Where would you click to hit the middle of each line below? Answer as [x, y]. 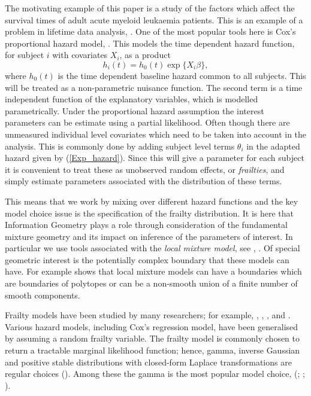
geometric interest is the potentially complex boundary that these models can [147, 259]
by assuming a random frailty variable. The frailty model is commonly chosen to [153, 338]
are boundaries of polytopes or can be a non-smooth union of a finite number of [151, 283]
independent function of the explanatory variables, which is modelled [132, 99]
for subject [25, 55]
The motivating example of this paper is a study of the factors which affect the [150, 8]
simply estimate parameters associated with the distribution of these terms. [144, 181]
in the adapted [273, 146]
